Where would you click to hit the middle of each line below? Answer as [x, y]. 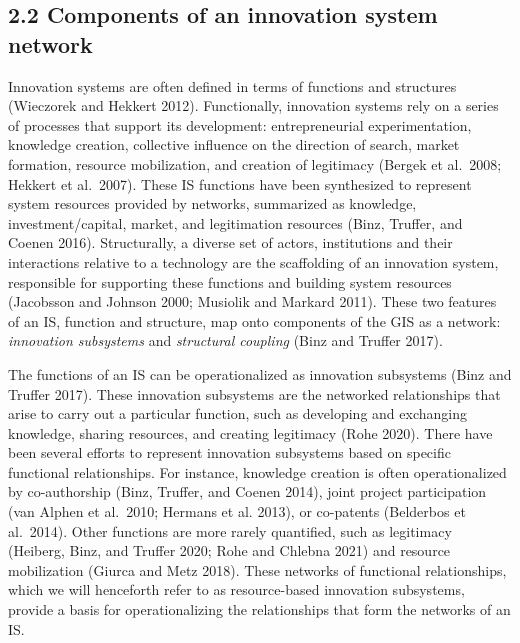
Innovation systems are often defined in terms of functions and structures [232, 85]
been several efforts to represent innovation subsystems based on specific [229, 452]
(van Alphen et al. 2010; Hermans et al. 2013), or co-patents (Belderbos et [237, 511]
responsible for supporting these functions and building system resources [230, 281]
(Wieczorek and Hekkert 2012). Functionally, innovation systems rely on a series [253, 105]
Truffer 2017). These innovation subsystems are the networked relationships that [254, 393]
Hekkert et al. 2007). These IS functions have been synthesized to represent [240, 183]
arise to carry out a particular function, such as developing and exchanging [237, 413]
